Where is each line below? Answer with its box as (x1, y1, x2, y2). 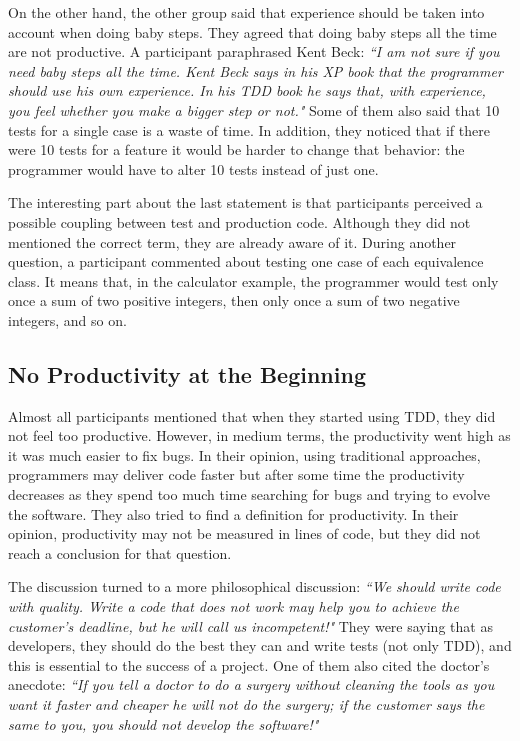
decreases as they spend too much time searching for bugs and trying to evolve (8, 484, 491, 505)
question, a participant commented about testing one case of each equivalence (8, 251, 484, 272)
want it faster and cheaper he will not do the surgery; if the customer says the (8, 694, 485, 715)
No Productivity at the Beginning (8, 358, 366, 389)
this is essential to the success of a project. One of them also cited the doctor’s (8, 654, 490, 675)
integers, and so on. (8, 309, 127, 330)
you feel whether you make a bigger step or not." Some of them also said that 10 (8, 99, 500, 120)
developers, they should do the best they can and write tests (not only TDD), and (8, 635, 512, 656)
